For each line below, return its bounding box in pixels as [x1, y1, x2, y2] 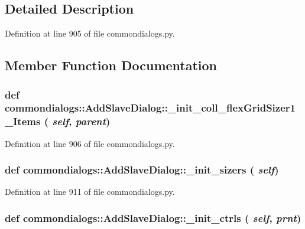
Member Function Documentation [5, 56, 218, 74]
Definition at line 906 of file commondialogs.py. [5, 137, 175, 149]
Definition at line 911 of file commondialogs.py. [5, 185, 175, 198]
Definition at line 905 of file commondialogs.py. [5, 27, 175, 40]
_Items [5, 114, 41, 129]
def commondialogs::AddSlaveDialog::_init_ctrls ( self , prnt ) [5, 210, 301, 225]
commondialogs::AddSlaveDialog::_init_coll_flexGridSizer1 [5, 100, 296, 115]
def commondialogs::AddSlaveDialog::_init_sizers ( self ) [5, 162, 279, 177]
